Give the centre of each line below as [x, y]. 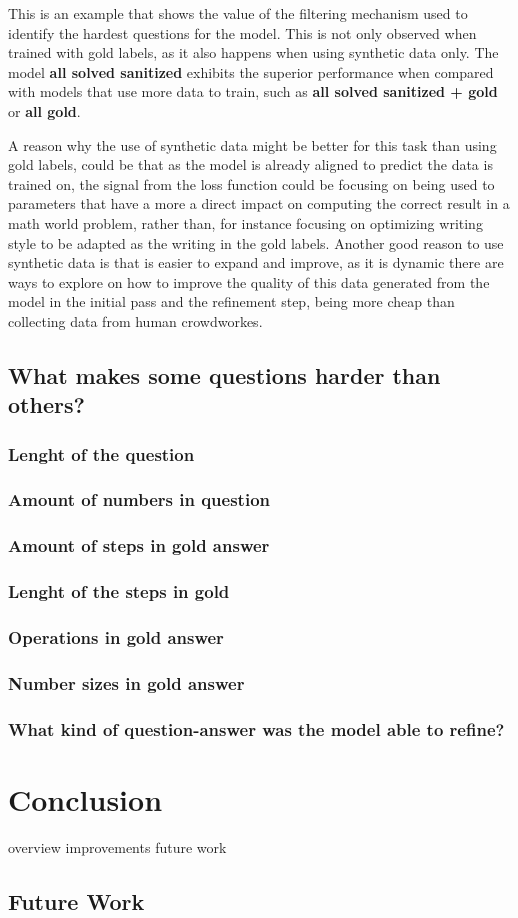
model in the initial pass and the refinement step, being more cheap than [231, 301]
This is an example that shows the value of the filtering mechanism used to [238, 13]
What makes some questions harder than [224, 374]
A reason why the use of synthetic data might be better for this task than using [252, 144]
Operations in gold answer [116, 636]
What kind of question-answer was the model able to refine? [256, 728]
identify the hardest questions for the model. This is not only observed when [242, 32]
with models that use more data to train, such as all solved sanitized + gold [253, 91]
